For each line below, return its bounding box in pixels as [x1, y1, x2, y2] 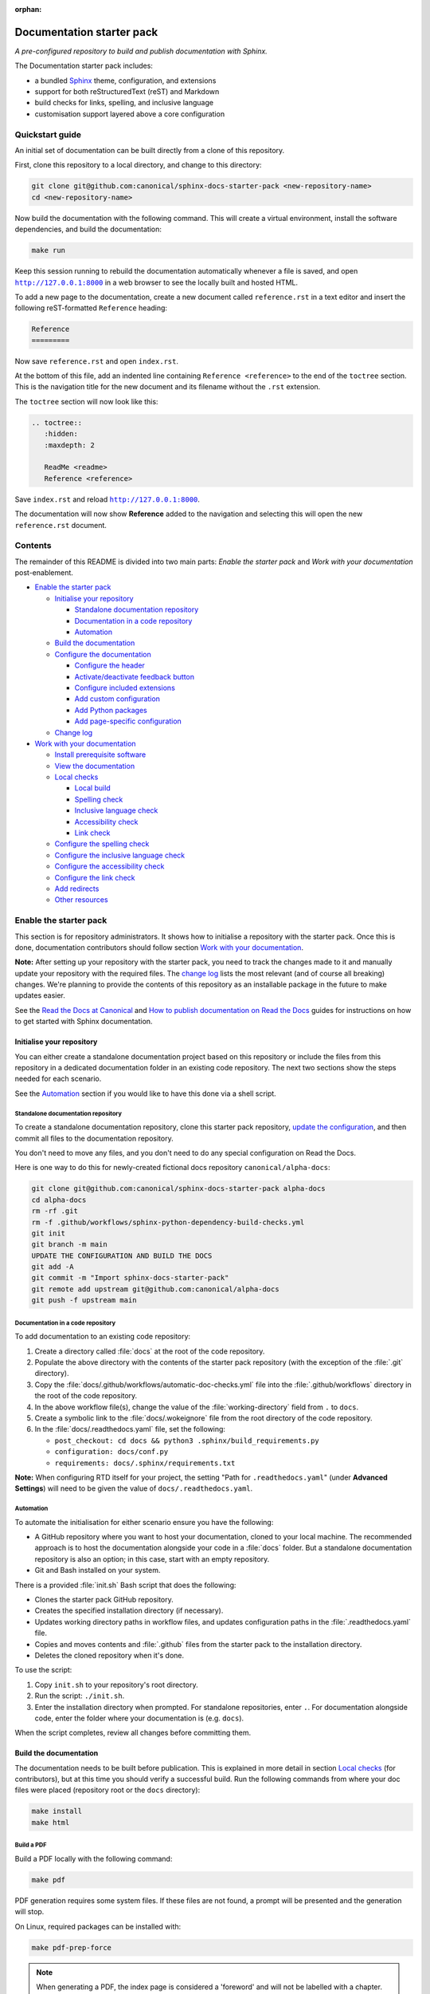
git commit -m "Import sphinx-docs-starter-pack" [31, 1273, 229, 1283]
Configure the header [74, 660, 145, 670]
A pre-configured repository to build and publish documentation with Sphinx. [14, 46, 268, 56]
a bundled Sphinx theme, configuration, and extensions [34, 76, 217, 85]
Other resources [54, 895, 108, 904]
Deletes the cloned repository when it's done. [34, 1650, 185, 1660]
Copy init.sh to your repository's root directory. [34, 1680, 198, 1689]
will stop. [14, 1907, 45, 1917]
